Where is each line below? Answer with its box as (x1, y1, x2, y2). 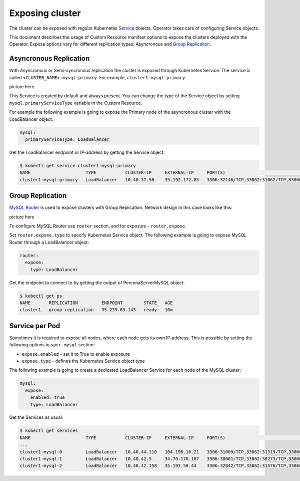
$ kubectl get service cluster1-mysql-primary (19, 163, 136, 168)
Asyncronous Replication (9, 54, 90, 63)
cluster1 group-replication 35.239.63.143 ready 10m (19, 307, 173, 313)
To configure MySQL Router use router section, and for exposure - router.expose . (9, 223, 186, 229)
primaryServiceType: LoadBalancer (25, 136, 110, 142)
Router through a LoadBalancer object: (9, 239, 89, 245)
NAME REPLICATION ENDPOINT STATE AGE (19, 300, 173, 306)
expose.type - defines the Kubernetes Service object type (21, 358, 145, 364)
